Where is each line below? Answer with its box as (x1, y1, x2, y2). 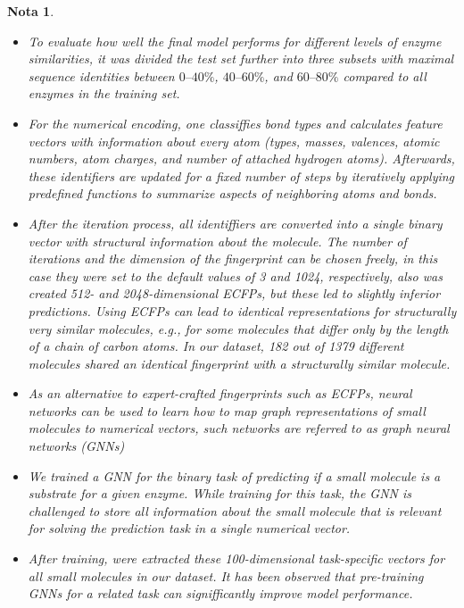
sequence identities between (28, 66, 175, 85)
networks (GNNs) (28, 437, 125, 455)
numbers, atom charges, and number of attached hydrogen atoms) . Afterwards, (28, 149, 455, 168)
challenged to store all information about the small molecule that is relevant (28, 501, 442, 520)
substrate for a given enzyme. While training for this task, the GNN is (28, 484, 412, 503)
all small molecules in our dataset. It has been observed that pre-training (28, 566, 424, 585)
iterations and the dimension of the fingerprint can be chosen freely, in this (28, 249, 438, 268)
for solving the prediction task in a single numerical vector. (28, 519, 351, 537)
